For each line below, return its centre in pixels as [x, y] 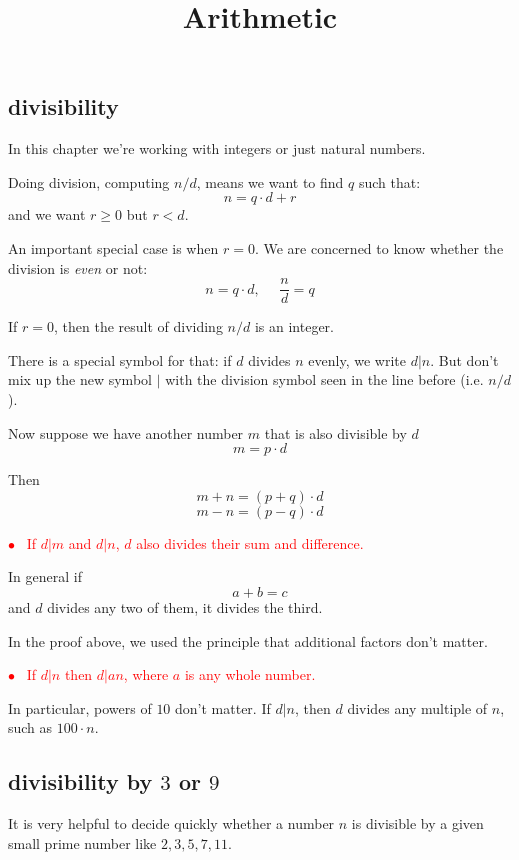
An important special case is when [113, 247]
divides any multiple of [417, 707]
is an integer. [294, 326]
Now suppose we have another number [126, 432]
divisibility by [80, 781]
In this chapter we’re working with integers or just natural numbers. [217, 148]
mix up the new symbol [80, 379]
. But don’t [464, 359]
